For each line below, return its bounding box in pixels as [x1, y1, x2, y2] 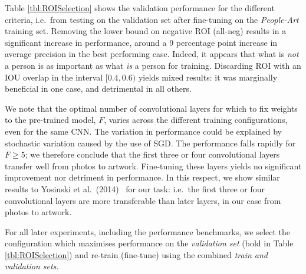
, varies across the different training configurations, [104, 113, 288, 126]
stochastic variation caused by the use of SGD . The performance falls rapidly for [5, 136, 296, 149]
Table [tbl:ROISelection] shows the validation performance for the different [5, 2, 275, 14]
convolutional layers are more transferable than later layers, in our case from [5, 194, 281, 206]
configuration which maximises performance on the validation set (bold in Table [5, 237, 294, 249]
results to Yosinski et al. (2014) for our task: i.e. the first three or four [5, 182, 265, 195]
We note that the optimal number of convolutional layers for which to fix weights [5, 102, 298, 114]
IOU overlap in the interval [5, 71, 103, 83]
